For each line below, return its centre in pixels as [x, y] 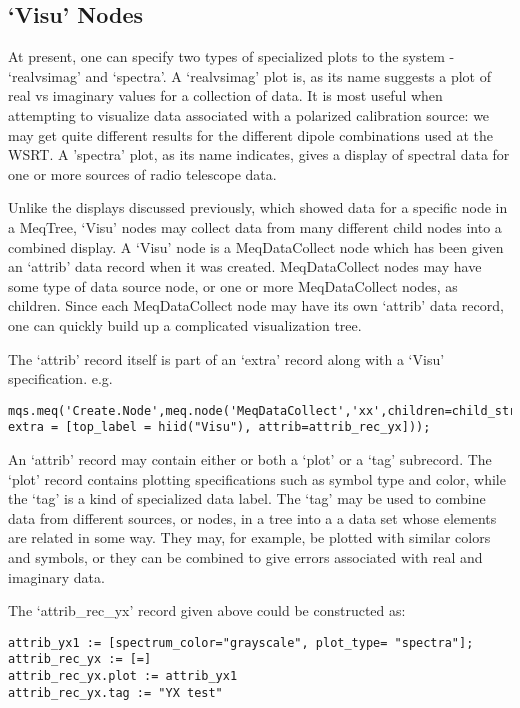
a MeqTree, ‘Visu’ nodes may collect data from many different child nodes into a [255, 226]
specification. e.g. [60, 378]
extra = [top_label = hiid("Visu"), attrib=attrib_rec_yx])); [219, 427]
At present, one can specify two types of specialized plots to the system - [231, 56]
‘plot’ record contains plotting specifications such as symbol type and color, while [257, 478]
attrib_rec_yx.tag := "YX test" [115, 692]
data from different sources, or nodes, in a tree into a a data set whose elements [252, 517]
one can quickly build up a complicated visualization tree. [185, 324]
